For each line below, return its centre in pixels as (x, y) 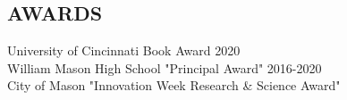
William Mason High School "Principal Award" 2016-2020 (165, 67)
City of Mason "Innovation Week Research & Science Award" (174, 85)
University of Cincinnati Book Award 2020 (124, 50)
